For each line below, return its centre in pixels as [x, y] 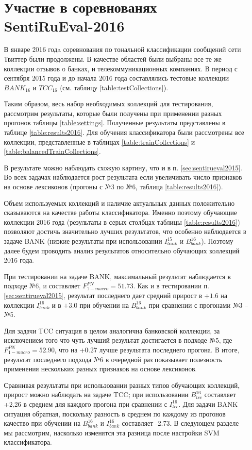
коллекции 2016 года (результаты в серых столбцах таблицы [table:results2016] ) [122, 222]
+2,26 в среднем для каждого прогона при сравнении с [86, 404]
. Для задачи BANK [208, 404]
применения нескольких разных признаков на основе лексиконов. [101, 369]
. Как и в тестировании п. [171, 286]
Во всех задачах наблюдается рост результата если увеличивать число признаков [123, 177]
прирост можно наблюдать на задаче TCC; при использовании [96, 394]
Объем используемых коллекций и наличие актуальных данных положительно [119, 203]
